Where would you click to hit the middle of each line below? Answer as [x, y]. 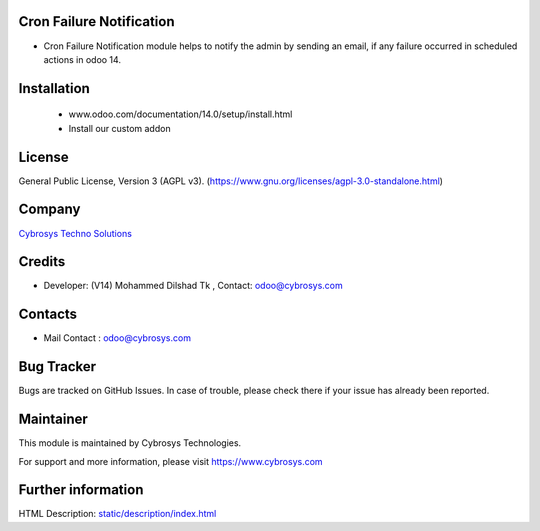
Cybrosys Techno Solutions [75, 233]
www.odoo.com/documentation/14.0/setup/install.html [180, 114]
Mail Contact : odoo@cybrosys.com [117, 338]
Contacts [48, 314]
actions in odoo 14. [82, 59]
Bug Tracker [57, 366]
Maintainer [53, 419]
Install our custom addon [119, 128]
